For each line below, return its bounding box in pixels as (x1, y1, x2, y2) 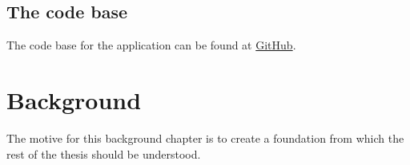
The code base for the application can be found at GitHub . (6, 37, 296, 53)
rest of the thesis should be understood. (6, 145, 201, 162)
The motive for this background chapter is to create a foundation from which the (6, 129, 404, 146)
